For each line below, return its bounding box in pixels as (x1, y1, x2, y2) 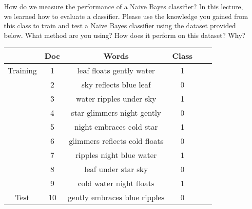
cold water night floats (78, 177, 155, 189)
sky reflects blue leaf (81, 79, 151, 90)
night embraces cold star (74, 121, 158, 133)
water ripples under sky (76, 93, 156, 104)
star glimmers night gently (71, 107, 161, 119)
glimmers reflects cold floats (69, 135, 164, 147)
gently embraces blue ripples (68, 192, 165, 203)
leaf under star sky (84, 163, 148, 175)
